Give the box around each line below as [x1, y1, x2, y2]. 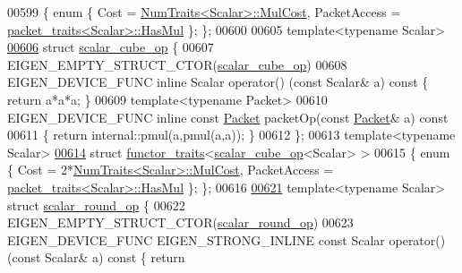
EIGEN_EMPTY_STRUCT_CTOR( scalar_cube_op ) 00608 [7, 55, 347, 73]
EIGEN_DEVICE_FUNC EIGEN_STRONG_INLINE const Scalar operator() [7, 230, 446, 249]
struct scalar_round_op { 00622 [7, 195, 185, 214]
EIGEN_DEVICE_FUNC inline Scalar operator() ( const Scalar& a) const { [7, 73, 429, 91]
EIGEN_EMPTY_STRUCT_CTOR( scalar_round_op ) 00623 [7, 213, 354, 232]
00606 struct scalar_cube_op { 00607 [7, 38, 214, 56]
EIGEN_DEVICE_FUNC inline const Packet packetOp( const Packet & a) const [7, 107, 449, 126]
